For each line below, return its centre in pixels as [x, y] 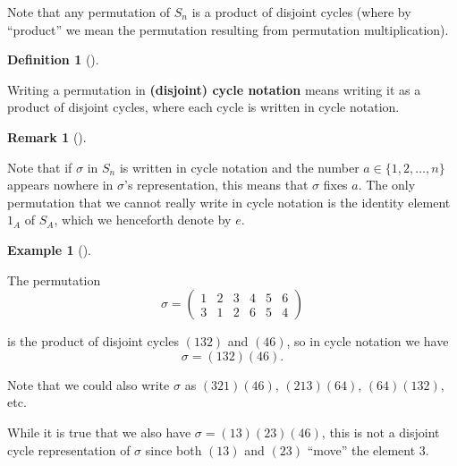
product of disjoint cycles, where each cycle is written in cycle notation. [203, 107]
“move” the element [361, 449]
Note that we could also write [89, 384]
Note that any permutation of [89, 12]
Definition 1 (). [53, 59]
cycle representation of [69, 449]
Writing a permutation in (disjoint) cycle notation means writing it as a [214, 89]
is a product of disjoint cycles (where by [301, 12]
